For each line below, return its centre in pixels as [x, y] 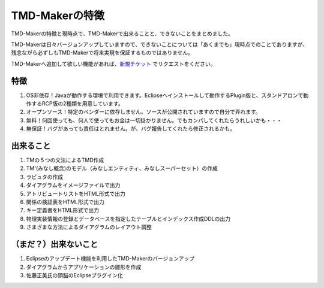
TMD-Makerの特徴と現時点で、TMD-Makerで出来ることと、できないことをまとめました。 [122, 34]
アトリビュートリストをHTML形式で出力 [76, 193]
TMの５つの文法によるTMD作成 [65, 160]
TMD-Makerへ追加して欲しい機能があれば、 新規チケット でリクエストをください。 [113, 63]
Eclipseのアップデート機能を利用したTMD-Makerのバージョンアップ [110, 259]
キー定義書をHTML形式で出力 [63, 210]
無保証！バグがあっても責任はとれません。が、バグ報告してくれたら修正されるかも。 [131, 129]
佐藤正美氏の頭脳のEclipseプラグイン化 [74, 275]
